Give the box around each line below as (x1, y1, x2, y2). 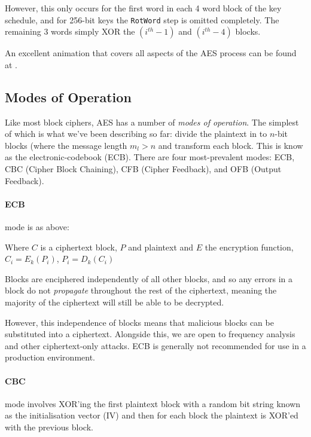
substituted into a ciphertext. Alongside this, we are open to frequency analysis (5, 328, 295, 340)
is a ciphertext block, (40, 240, 117, 253)
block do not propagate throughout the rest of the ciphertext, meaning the (5, 284, 277, 297)
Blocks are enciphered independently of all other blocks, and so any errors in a (5, 272, 293, 285)
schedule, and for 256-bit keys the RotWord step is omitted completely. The (5, 13, 279, 26)
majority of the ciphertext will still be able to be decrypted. (5, 295, 224, 308)
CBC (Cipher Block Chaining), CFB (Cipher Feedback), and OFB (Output (5, 163, 282, 175)
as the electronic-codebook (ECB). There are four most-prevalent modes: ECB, (5, 151, 295, 163)
